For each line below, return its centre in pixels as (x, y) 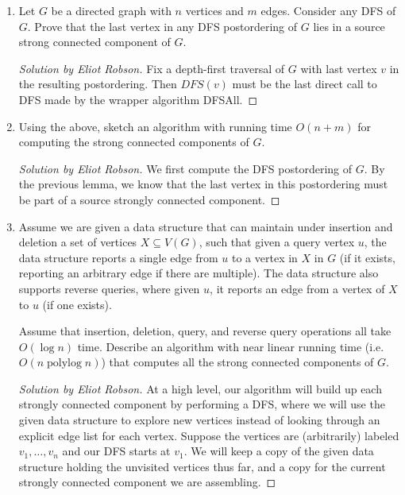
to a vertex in (265, 257)
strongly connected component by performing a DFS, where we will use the (202, 404)
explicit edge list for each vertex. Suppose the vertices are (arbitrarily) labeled (209, 435)
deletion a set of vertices (78, 242)
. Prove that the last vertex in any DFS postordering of (162, 26)
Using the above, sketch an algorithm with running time (155, 126)
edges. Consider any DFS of (328, 10)
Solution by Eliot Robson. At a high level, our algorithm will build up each (200, 388)
